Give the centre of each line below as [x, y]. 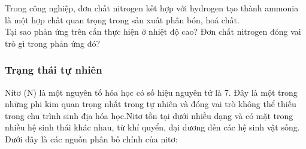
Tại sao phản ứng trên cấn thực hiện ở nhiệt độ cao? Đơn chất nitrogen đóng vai [153, 31]
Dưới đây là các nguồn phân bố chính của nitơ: [91, 139]
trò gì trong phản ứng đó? [53, 43]
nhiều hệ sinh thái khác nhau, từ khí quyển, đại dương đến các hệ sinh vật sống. [152, 127]
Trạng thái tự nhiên [54, 70]
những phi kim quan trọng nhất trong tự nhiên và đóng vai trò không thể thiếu [151, 104]
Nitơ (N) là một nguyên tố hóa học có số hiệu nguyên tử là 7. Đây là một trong [151, 92]
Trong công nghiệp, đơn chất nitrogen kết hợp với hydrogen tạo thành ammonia [152, 8]
